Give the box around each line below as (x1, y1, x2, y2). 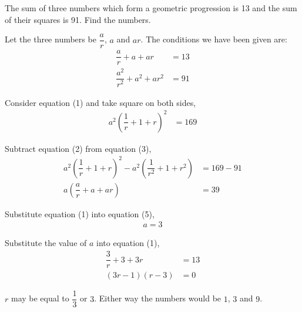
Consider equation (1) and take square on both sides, (5, 96, 196, 108)
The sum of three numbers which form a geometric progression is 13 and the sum (5, 2, 297, 14)
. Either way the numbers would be (94, 292, 222, 304)
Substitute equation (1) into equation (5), (5, 207, 155, 220)
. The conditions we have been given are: (140, 33, 287, 45)
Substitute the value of (5, 237, 87, 249)
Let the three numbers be (5, 33, 96, 45)
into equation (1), (96, 237, 160, 249)
